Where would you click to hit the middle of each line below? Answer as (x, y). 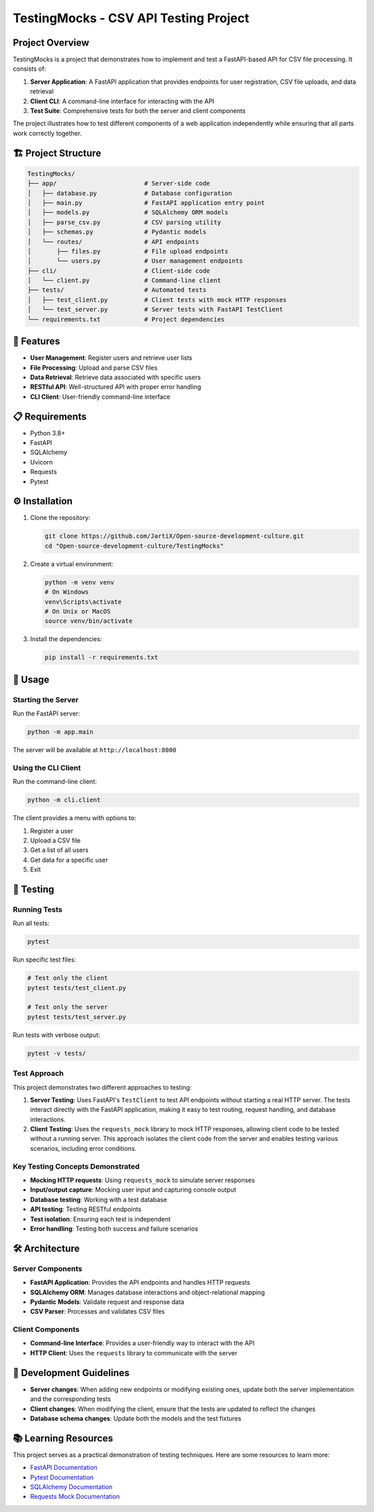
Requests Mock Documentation (75, 1497)
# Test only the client (68, 978)
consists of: (29, 69)
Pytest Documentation (62, 1477)
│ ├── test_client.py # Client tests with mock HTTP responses (157, 299)
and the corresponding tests (70, 1399)
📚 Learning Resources (63, 1438)
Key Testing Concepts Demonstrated (76, 1166)
